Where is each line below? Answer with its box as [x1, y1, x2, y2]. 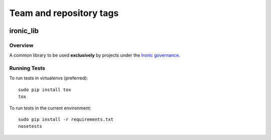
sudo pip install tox [18, 86, 71, 92]
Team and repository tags [9, 7, 119, 18]
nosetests [18, 123, 42, 129]
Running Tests [9, 65, 45, 72]
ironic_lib [9, 26, 39, 35]
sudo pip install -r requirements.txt [18, 116, 114, 122]
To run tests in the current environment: [9, 105, 91, 111]
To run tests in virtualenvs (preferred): [9, 75, 88, 81]
